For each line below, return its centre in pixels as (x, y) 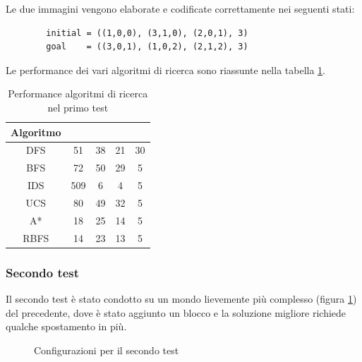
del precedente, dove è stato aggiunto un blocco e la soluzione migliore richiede (176, 312)
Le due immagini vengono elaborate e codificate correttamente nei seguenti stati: (180, 8)
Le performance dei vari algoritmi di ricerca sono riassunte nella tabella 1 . (165, 70)
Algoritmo (36, 132)
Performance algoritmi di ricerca (78, 93)
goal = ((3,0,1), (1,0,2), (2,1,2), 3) (147, 47)
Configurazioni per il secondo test (107, 350)
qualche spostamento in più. (66, 326)
